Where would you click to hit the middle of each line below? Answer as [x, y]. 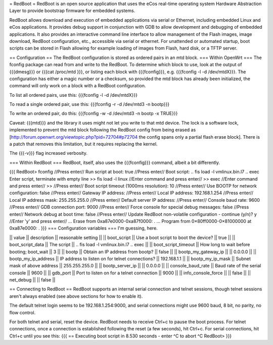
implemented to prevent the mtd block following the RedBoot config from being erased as [103, 130]
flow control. [22, 312]
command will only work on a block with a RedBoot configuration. [78, 86]
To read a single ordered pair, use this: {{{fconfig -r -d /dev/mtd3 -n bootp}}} [89, 104]
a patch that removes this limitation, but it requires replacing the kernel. [83, 144]
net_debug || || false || [32, 280]
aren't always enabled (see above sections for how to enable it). [76, 296]
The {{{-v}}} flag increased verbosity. [49, 153]
